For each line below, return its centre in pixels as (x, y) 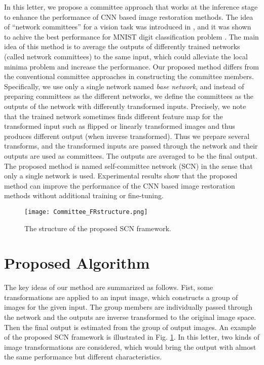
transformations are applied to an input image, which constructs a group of (121, 297)
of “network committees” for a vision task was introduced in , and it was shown (128, 27)
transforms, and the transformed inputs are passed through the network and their (131, 146)
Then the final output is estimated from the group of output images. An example (130, 327)
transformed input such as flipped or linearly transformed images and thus (120, 126)
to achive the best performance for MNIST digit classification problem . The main (131, 36)
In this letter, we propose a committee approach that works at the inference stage (131, 7)
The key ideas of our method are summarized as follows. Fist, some (109, 287)
